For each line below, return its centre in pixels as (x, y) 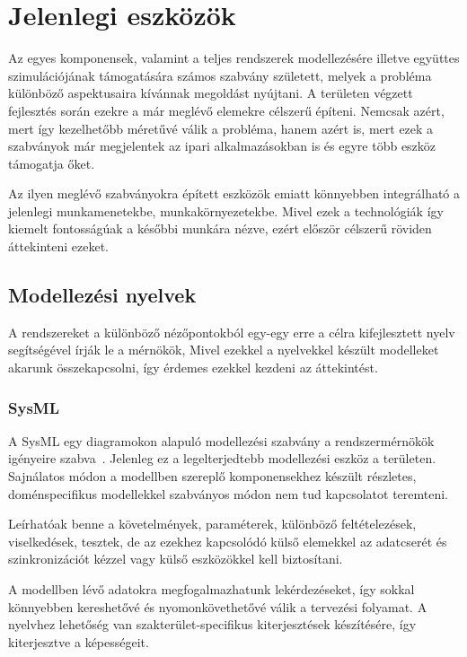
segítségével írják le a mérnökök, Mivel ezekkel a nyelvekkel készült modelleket (224, 350)
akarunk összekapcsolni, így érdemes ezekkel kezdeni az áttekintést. (193, 368)
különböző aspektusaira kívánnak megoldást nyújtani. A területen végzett (211, 93)
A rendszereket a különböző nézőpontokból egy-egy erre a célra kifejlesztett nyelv (232, 332)
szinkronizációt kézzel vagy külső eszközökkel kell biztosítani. (176, 559)
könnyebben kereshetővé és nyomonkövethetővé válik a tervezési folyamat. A (218, 606)
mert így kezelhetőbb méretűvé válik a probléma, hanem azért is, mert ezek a (221, 128)
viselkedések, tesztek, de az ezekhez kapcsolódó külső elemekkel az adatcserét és (228, 541)
